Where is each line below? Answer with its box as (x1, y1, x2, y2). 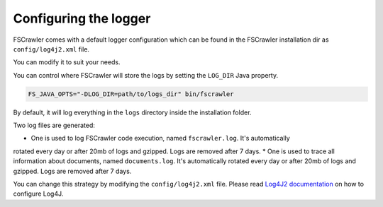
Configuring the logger (13, 11, 151, 26)
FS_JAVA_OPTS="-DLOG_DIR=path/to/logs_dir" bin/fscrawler (28, 90, 234, 98)
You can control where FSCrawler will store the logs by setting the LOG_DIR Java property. (13, 71, 279, 79)
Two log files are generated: (13, 121, 95, 130)
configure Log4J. (13, 189, 64, 198)
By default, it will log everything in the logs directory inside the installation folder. (13, 108, 252, 117)
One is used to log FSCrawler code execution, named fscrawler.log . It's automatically (30, 134, 290, 143)
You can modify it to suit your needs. (13, 58, 121, 66)
